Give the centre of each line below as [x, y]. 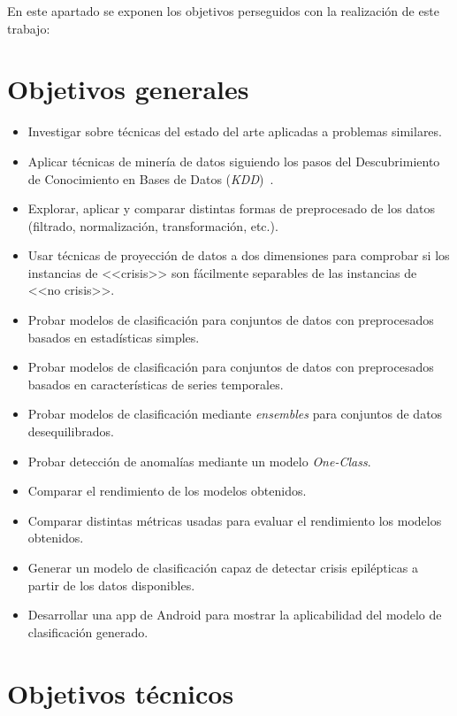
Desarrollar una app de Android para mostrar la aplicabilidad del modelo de [235, 615]
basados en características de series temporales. [156, 384]
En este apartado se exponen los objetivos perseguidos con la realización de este [223, 11]
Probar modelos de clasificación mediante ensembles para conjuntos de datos [235, 414]
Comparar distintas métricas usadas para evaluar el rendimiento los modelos [235, 520]
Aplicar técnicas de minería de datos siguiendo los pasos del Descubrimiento [234, 161]
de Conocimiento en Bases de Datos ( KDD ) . [151, 178]
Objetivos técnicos [121, 693]
